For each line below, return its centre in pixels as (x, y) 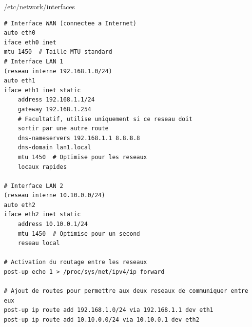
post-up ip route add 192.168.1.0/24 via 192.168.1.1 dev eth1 (109, 310)
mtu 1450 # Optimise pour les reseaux (82, 157)
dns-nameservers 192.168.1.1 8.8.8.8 (79, 138)
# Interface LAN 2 (34, 186)
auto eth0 (20, 33)
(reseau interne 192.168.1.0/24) (58, 71)
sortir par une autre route (63, 129)
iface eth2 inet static (42, 215)
